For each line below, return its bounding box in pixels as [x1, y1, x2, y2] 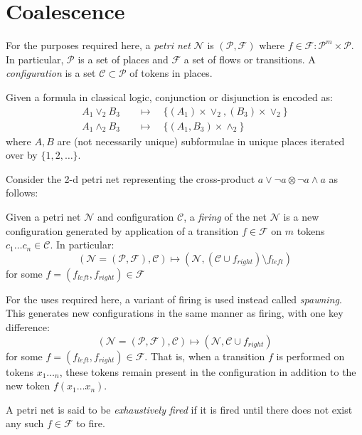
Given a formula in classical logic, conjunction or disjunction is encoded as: [6, 89, 333, 104]
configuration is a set [6, 65, 96, 80]
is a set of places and [78, 51, 169, 66]
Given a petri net [6, 209, 81, 224]
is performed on [276, 348, 345, 363]
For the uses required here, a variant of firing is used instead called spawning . [6, 291, 342, 306]
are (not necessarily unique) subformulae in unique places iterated [57, 133, 345, 148]
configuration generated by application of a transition [6, 223, 239, 238]
